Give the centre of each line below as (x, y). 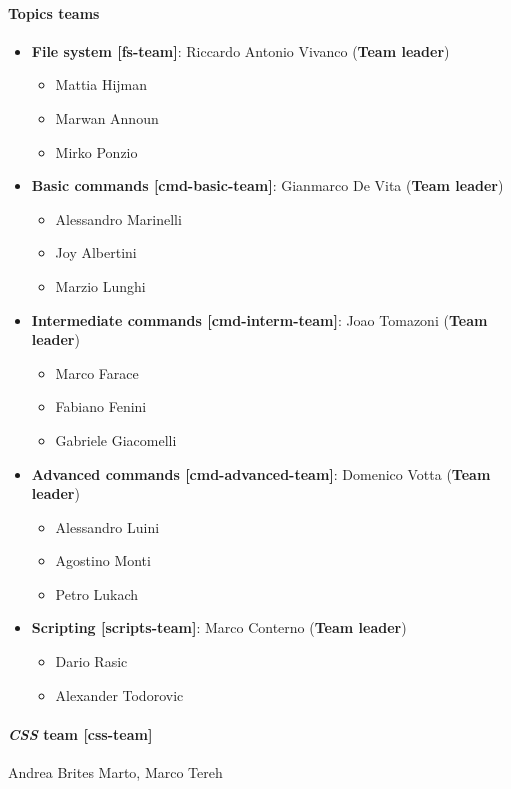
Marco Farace (97, 372)
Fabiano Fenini (101, 406)
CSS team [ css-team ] (80, 733)
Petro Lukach (97, 593)
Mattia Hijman (101, 84)
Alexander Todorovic (119, 694)
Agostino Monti (103, 560)
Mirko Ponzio (96, 151)
